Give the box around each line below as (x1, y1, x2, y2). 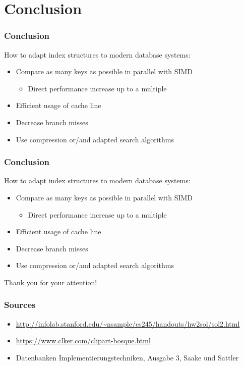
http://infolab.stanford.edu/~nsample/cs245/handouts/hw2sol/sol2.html (16, 318, 240, 329)
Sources (4, 298, 36, 311)
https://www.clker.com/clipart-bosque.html (16, 335, 151, 346)
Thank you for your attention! (4, 277, 97, 287)
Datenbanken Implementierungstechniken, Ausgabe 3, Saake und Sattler (16, 352, 239, 362)
